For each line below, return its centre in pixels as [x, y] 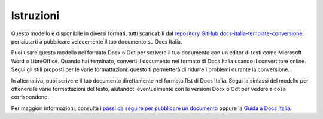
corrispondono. [30, 97]
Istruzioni [35, 16]
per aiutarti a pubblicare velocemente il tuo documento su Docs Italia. [97, 41]
